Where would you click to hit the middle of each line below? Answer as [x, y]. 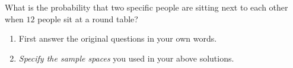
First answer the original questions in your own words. [118, 38]
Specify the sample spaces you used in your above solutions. [126, 58]
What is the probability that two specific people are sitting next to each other [146, 7]
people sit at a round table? [88, 18]
